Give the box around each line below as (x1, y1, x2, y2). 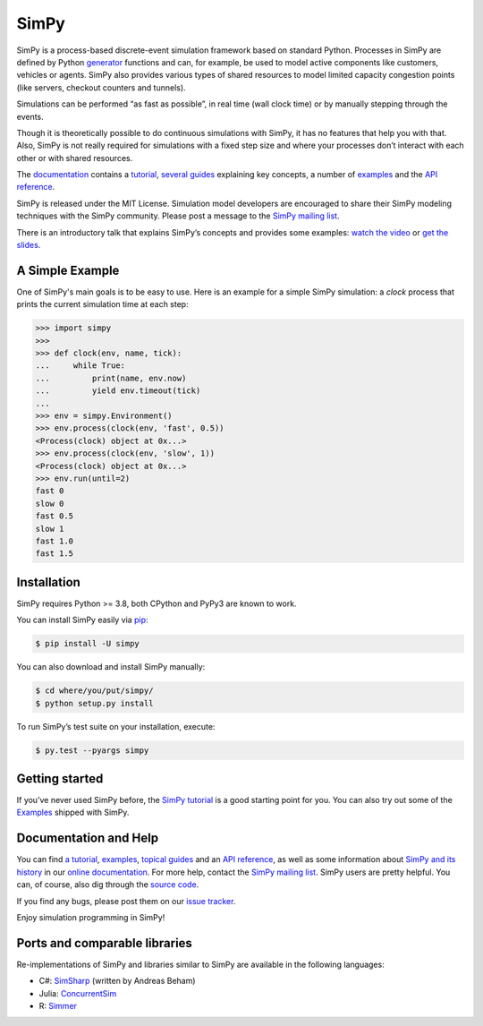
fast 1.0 (35, 535, 74, 546)
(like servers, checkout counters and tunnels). (16, 81, 187, 93)
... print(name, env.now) (35, 372, 187, 383)
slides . (16, 240, 41, 251)
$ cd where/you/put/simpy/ (35, 686, 154, 696)
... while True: (35, 361, 125, 371)
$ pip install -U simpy (35, 638, 140, 649)
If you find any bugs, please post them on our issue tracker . (16, 895, 236, 906)
